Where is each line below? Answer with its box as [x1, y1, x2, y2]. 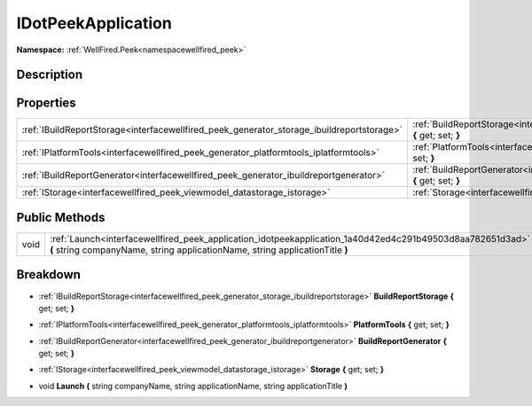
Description [16, 67, 83, 82]
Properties [16, 96, 76, 111]
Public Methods [16, 209, 106, 225]
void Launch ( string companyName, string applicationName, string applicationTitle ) [38, 380, 348, 391]
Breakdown [16, 267, 82, 283]
